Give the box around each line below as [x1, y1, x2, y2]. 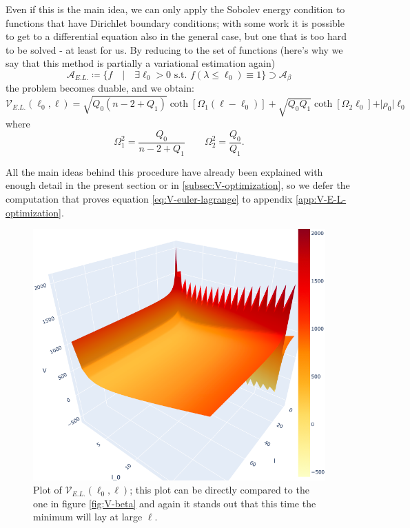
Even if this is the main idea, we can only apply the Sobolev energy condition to [6, 2, 345, 16]
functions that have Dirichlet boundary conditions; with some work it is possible [6, 15, 345, 30]
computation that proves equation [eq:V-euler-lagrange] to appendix [6, 191, 293, 205]
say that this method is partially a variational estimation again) [6, 56, 276, 70]
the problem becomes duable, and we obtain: [6, 81, 194, 95]
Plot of [33, 483, 62, 497]
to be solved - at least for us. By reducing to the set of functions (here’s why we [6, 42, 343, 57]
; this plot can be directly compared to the [130, 483, 309, 497]
